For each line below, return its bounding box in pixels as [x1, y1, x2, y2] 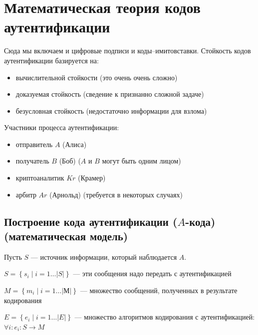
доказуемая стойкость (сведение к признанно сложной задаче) [15, 89, 204, 99]
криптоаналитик [15, 172, 64, 183]
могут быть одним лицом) [102, 156, 181, 166]
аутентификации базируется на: [4, 55, 99, 65]
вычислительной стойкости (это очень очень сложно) [15, 72, 178, 82]
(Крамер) [78, 172, 106, 183]
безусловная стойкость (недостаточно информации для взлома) [15, 105, 207, 116]
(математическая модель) [4, 228, 128, 244]
